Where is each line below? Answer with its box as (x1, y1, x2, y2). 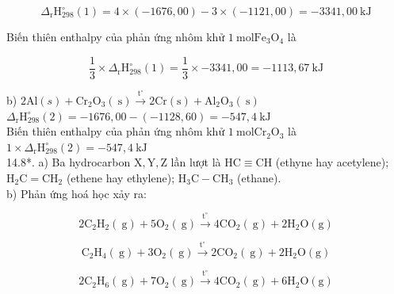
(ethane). (237, 169, 281, 185)
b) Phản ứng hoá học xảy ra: (6, 185, 147, 201)
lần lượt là (170, 154, 221, 170)
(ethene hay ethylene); (66, 169, 175, 185)
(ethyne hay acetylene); (275, 154, 389, 170)
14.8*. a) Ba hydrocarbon (6, 154, 131, 170)
